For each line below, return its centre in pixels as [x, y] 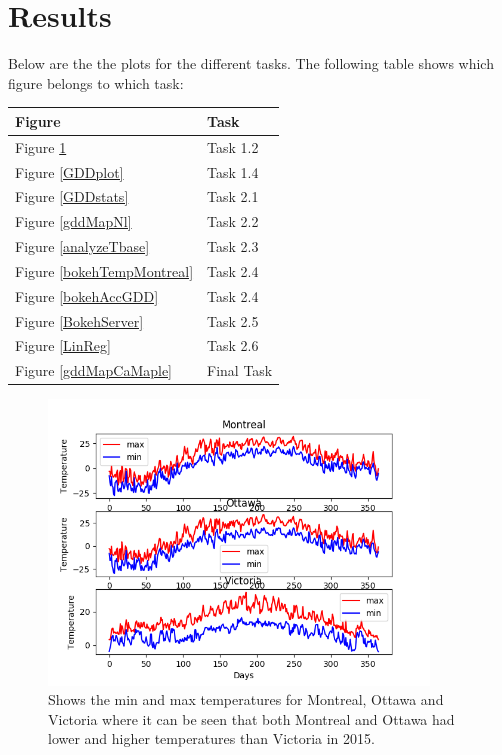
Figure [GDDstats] [72, 196]
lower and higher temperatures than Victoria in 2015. [211, 738]
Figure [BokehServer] [79, 320]
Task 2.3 [233, 246]
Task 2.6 [233, 345]
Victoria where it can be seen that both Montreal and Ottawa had [251, 718]
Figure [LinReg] [63, 345]
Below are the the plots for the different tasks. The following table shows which [251, 63]
